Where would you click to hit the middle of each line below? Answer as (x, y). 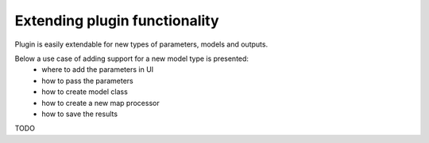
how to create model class (85, 92)
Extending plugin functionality (117, 21)
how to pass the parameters (88, 81)
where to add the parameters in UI (98, 70)
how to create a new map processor (100, 103)
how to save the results (80, 114)
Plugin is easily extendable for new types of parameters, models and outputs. (141, 44)
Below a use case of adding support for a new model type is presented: (132, 58)
